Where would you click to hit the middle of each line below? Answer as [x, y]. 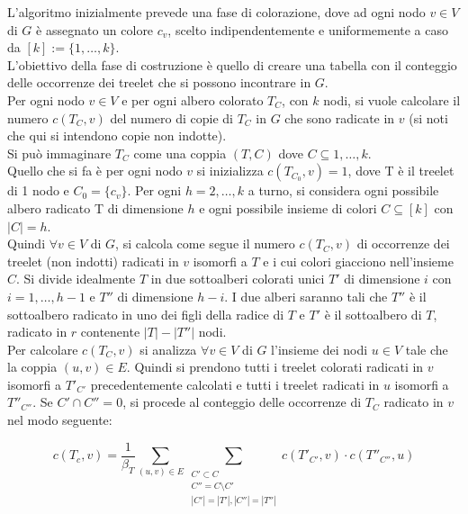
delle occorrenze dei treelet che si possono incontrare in [159, 82]
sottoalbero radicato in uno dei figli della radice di [146, 314]
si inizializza [230, 171]
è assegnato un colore [95, 29]
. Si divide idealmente [76, 279]
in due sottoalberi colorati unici [238, 279]
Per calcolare [43, 349]
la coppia [32, 367]
